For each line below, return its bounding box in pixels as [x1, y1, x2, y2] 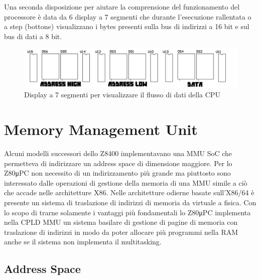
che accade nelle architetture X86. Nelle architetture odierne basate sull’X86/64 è [4, 187, 254, 198]
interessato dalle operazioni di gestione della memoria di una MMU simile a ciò [4, 177, 247, 188]
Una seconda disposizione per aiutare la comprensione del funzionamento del [4, 2, 240, 12]
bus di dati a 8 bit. [4, 31, 62, 41]
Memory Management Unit [4, 119, 198, 139]
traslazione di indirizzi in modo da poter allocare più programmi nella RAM [4, 226, 238, 237]
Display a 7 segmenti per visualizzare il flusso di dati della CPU [24, 89, 220, 100]
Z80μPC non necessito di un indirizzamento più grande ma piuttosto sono [4, 168, 231, 178]
